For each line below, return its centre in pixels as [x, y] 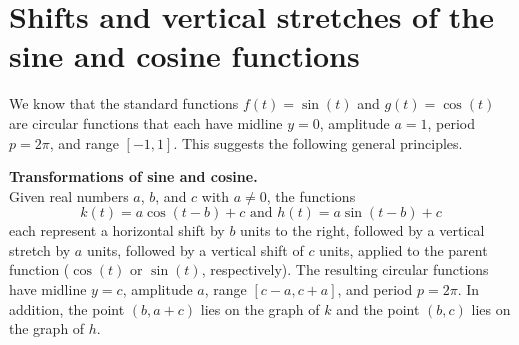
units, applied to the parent [403, 249]
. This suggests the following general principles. [318, 142]
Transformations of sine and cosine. [133, 176]
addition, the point [67, 308]
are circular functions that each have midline [146, 122]
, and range [84, 142]
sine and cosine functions [184, 55]
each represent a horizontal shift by [117, 230]
